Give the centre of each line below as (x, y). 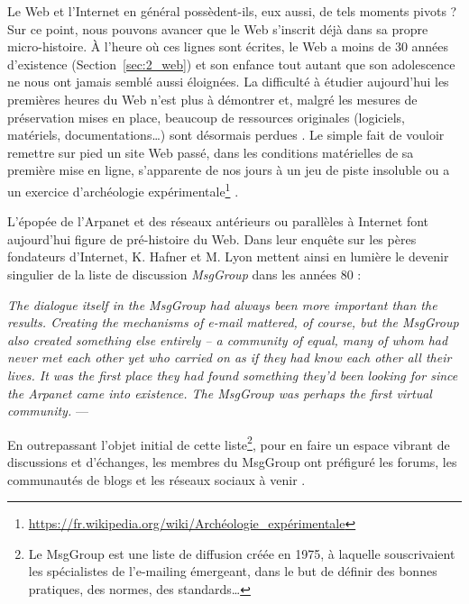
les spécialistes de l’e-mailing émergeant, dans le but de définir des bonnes (233, 571)
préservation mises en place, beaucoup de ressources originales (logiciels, (206, 117)
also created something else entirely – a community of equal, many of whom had (228, 339)
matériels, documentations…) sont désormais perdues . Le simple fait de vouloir (226, 135)
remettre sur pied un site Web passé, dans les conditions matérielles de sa (211, 152)
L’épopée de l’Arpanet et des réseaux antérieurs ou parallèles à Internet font (218, 221)
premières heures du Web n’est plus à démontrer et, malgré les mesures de (212, 99)
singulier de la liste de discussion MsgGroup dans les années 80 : (184, 274)
